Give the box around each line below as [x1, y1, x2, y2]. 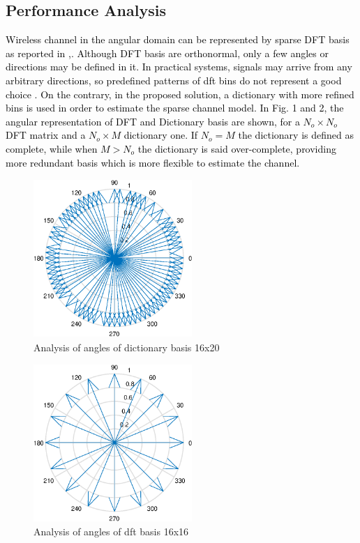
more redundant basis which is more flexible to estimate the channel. [6, 155, 300, 169]
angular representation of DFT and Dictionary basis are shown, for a [6, 114, 300, 128]
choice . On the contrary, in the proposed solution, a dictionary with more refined [6, 86, 354, 101]
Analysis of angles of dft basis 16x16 [33, 524, 189, 539]
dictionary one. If [123, 128, 198, 142]
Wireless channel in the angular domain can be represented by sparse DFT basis [6, 32, 350, 47]
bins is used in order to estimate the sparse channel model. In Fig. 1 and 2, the [6, 100, 344, 115]
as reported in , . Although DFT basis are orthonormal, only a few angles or [6, 45, 329, 60]
